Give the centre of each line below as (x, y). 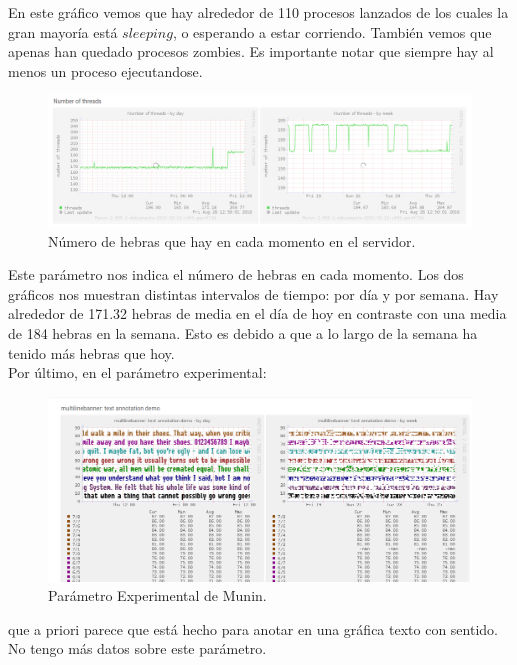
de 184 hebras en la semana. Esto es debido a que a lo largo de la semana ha (243, 333)
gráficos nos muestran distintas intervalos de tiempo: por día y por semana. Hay (253, 293)
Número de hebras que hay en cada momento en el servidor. (232, 240)
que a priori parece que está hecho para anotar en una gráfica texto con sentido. (253, 628)
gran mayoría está (63, 31)
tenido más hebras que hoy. (91, 352)
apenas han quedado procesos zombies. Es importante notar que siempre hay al (251, 51)
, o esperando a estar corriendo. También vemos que (332, 31)
